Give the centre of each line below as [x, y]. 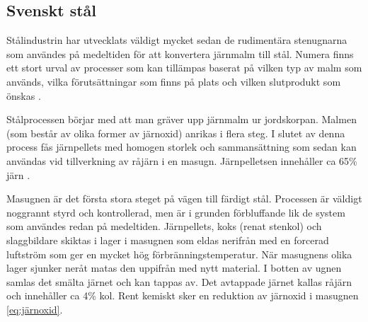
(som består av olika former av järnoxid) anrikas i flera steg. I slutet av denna [176, 133]
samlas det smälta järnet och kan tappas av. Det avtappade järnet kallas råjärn [179, 281]
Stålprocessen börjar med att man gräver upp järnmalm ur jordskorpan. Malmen [182, 119]
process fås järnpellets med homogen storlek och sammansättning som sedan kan [182, 147]
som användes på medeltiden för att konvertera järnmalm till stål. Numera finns [180, 53]
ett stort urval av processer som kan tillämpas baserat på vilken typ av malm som [184, 68]
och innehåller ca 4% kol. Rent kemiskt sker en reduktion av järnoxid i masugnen [183, 295]
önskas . [24, 95]
